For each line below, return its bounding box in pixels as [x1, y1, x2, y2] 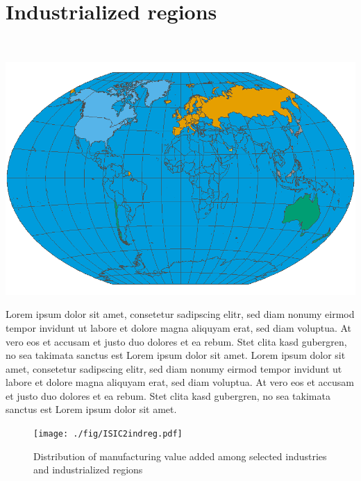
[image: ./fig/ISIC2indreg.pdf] [33, 429, 183, 439]
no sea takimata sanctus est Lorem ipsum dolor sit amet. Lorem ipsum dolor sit [6, 348, 346, 362]
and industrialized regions [33, 462, 143, 477]
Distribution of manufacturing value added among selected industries [33, 448, 327, 463]
